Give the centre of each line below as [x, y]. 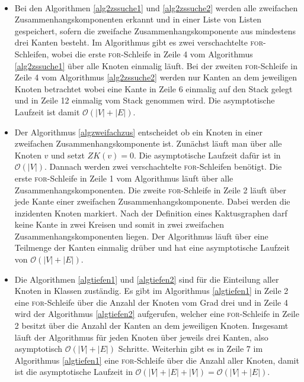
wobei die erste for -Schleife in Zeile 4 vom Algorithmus [152, 54]
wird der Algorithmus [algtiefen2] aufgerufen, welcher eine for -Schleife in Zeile [157, 314]
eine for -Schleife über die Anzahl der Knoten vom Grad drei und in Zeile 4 [151, 302]
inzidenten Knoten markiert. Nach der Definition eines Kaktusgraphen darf [151, 213]
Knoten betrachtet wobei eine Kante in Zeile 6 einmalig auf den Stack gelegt [153, 88]
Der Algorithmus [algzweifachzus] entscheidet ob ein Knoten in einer [138, 132]
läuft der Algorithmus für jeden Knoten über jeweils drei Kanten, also [141, 337]
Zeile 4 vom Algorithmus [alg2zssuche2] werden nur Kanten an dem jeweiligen [156, 77]
